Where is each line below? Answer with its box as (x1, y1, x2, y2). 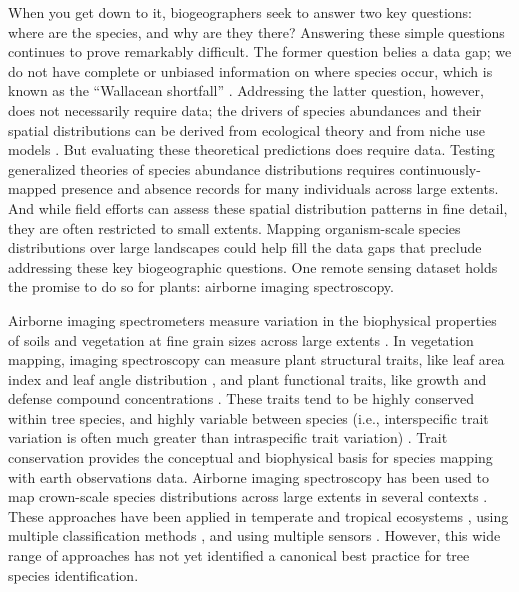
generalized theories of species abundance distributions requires (8, 158, 395, 179)
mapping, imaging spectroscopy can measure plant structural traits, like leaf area (8, 349, 505, 370)
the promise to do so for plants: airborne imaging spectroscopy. (8, 276, 394, 297)
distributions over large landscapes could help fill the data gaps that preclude (8, 237, 482, 258)
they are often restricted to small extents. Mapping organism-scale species (8, 217, 461, 238)
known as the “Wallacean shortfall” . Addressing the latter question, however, (8, 80, 484, 101)
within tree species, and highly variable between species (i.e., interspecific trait (8, 407, 489, 428)
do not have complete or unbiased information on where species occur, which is (8, 60, 493, 81)
